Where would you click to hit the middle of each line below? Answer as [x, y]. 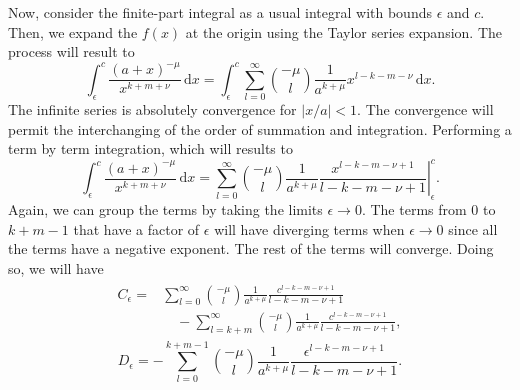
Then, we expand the [73, 31]
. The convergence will [425, 109]
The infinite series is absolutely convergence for [152, 109]
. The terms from [414, 209]
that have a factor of [136, 228]
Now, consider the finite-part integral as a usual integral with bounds [220, 12]
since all [473, 228]
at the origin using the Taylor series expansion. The [344, 31]
